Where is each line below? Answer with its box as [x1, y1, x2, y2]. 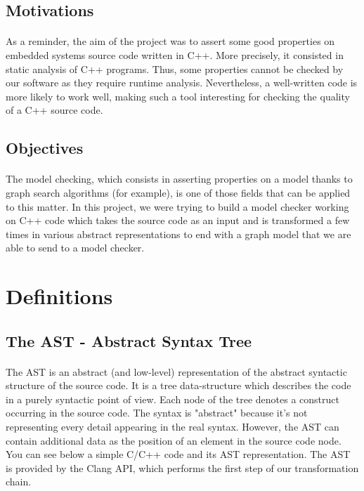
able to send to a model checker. [6, 240, 145, 255]
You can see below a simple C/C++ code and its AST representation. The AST [6, 447, 351, 461]
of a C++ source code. [6, 103, 103, 117]
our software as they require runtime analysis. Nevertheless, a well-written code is [6, 75, 358, 90]
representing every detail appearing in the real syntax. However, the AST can [6, 419, 339, 433]
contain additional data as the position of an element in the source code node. [6, 433, 342, 447]
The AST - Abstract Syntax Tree [6, 329, 252, 351]
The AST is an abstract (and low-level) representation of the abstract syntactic [6, 364, 347, 379]
